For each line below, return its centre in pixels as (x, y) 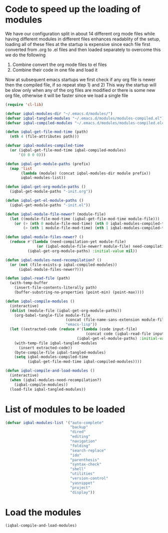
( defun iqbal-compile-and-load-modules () (50, 371)
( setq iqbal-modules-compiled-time (51, 357)
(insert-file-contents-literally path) (56, 288)
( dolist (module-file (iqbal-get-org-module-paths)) (66, 311)
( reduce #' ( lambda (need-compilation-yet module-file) (68, 242)
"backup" (79, 427)
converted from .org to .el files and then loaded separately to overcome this (83, 49)
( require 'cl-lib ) (24, 104)
